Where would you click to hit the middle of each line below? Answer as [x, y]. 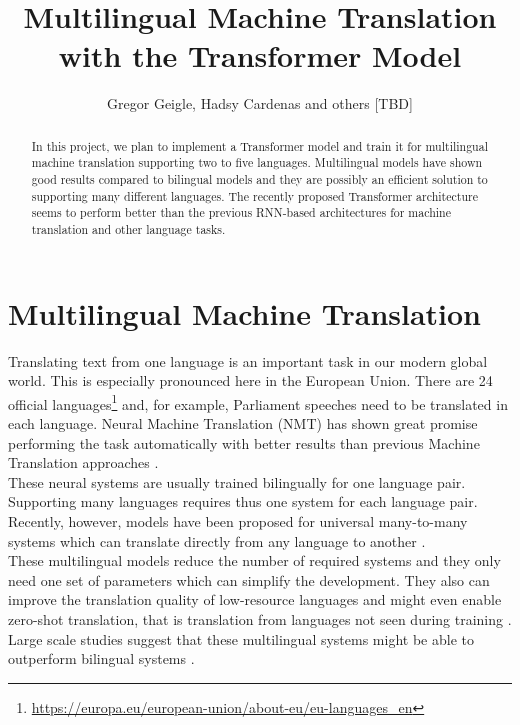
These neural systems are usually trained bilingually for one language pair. [237, 481]
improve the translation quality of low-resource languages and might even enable [255, 599]
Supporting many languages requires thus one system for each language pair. [243, 501]
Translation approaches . [83, 462]
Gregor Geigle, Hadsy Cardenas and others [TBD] [260, 103]
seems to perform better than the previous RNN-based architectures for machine [241, 212]
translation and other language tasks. [128, 228]
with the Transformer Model [260, 55]
